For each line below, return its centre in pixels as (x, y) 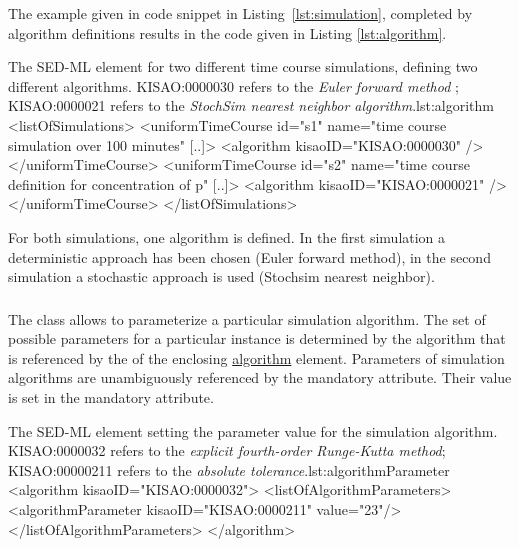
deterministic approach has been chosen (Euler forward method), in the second (249, 256)
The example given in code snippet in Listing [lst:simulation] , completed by (240, 13)
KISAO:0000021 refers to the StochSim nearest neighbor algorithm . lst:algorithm (251, 105)
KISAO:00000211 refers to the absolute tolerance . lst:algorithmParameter (229, 469)
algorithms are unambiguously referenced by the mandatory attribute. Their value (260, 377)
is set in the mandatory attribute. (111, 397)
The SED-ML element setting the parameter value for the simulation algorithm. (253, 430)
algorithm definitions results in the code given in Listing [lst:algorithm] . (227, 32)
